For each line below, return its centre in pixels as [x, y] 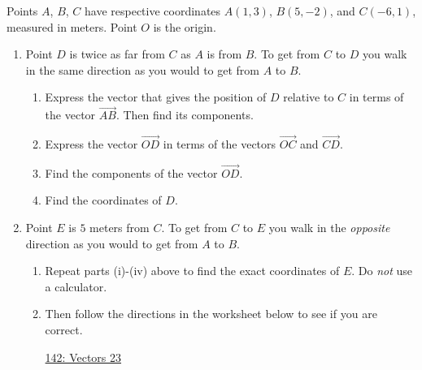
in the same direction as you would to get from [143, 69]
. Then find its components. [185, 115]
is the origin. [185, 26]
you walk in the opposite [329, 227]
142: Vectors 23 [83, 357]
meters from [120, 227]
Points [22, 11]
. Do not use [382, 271]
